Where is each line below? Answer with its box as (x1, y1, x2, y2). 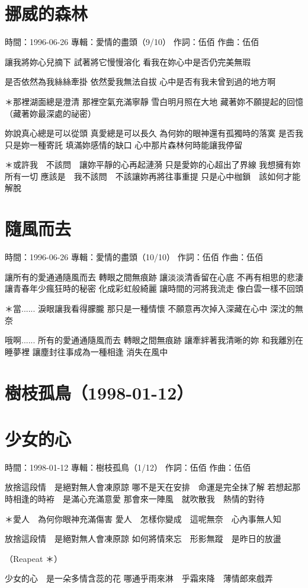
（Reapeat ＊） (5, 552, 63, 564)
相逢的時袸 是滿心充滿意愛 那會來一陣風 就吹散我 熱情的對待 (12, 493, 265, 505)
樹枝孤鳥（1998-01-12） (5, 380, 194, 404)
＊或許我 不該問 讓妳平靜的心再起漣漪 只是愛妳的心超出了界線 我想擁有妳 (5, 158, 301, 171)
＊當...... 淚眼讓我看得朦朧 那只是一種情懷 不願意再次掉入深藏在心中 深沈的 (5, 302, 295, 314)
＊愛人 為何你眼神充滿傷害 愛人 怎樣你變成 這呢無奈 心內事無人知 (5, 512, 281, 525)
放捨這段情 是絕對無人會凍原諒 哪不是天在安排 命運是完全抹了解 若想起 (5, 481, 293, 493)
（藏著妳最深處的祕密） (5, 107, 96, 119)
